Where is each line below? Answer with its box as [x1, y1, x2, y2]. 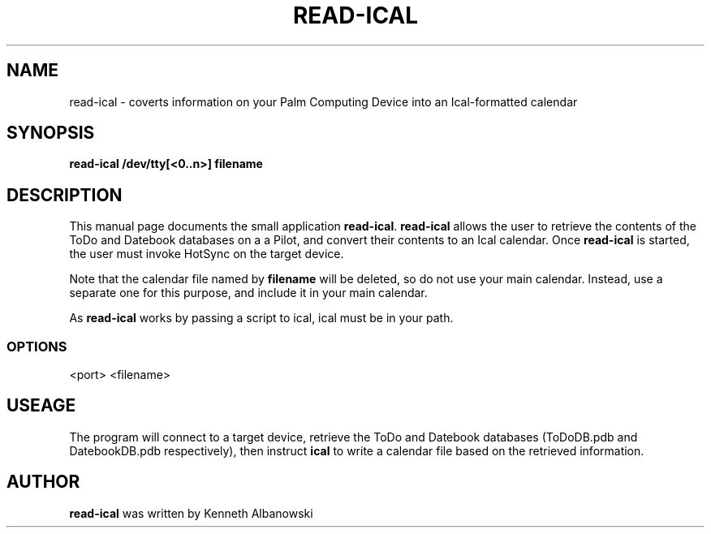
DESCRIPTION [6, 184, 123, 205]
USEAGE [6, 395, 76, 416]
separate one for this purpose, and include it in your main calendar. [69, 286, 428, 300]
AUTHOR [6, 472, 80, 493]
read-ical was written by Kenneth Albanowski [69, 506, 313, 520]
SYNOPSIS [6, 123, 95, 144]
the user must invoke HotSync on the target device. [69, 247, 344, 261]
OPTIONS [6, 338, 67, 355]
